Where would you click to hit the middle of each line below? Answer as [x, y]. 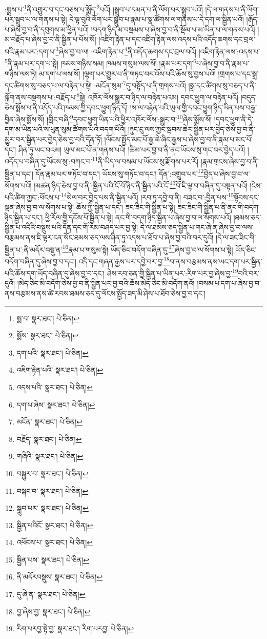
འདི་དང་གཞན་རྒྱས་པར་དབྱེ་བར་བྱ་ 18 [124, 260]
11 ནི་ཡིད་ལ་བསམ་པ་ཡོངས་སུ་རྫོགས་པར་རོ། [145, 160]
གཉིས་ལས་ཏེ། [21, 73]
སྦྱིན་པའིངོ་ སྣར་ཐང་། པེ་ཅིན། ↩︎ [55, 525]
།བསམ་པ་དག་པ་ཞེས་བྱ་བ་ [229, 283]
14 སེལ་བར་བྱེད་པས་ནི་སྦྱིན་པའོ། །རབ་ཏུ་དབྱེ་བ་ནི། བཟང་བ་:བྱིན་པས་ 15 [147, 196]
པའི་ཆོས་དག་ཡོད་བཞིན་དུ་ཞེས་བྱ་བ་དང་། [55, 273]
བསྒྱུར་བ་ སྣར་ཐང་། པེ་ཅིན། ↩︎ [53, 473]
